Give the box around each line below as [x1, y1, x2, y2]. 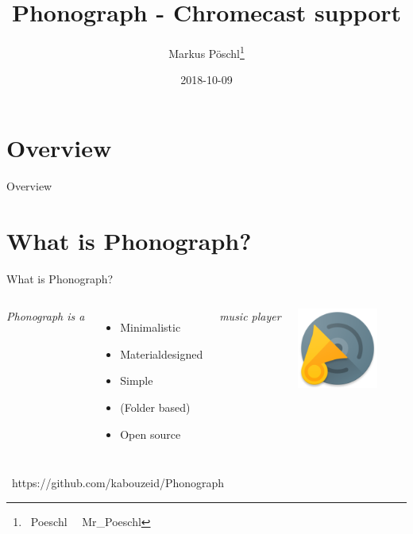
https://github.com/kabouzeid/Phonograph [11, 474, 225, 491]
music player [219, 308, 281, 325]
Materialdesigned [120, 345, 203, 362]
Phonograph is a [6, 308, 85, 325]
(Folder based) [120, 399, 191, 415]
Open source [120, 425, 181, 442]
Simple [120, 372, 153, 389]
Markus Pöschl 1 [168, 43, 245, 61]
